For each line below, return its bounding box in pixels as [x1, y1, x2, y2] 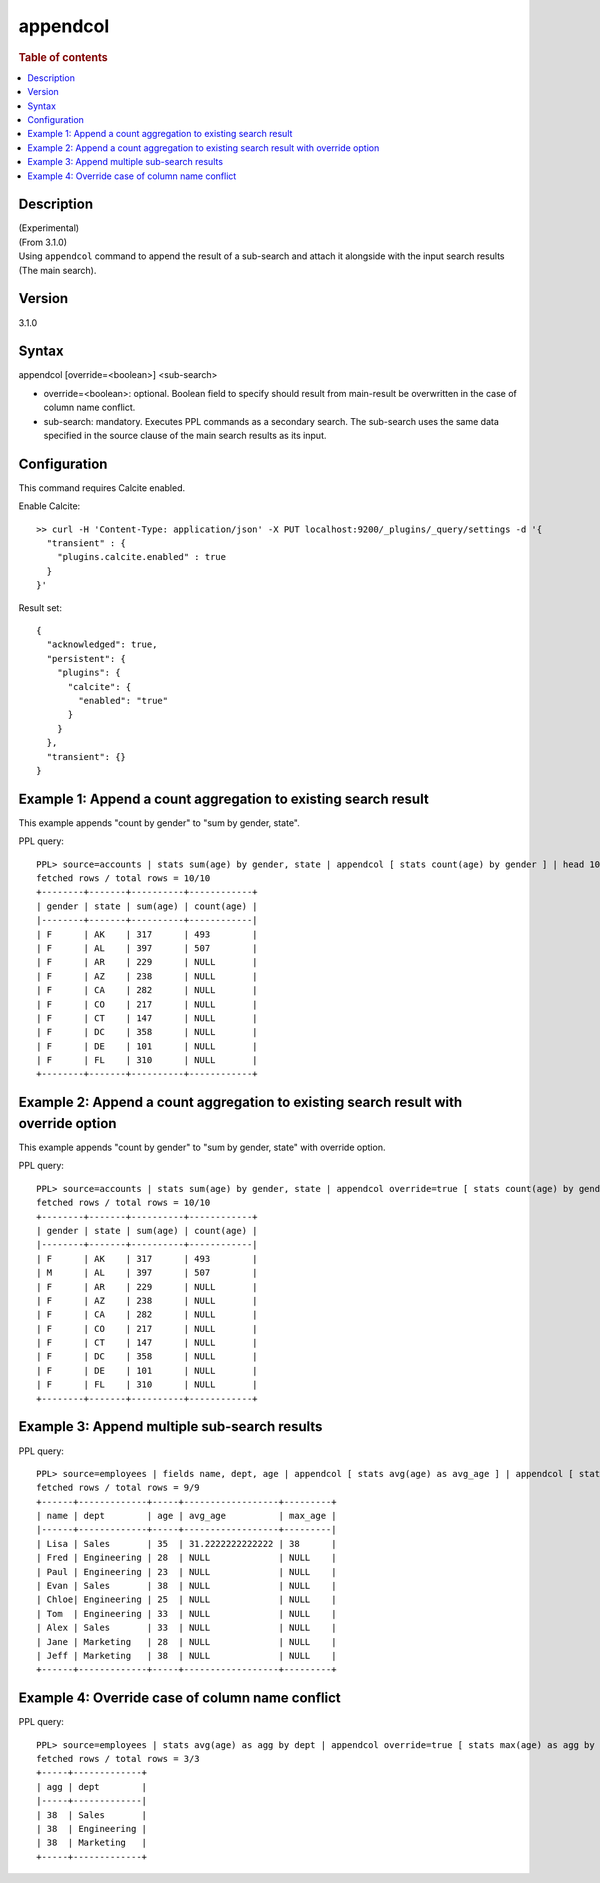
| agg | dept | [36, 1781, 148, 1792]
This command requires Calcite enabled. [18, 481, 185, 494]
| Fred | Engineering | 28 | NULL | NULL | [36, 1552, 337, 1564]
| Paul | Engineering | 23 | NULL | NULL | [36, 1566, 337, 1577]
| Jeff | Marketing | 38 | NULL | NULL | [36, 1650, 337, 1661]
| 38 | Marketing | [36, 1837, 148, 1849]
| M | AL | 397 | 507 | [36, 1267, 259, 1279]
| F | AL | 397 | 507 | [36, 942, 259, 954]
